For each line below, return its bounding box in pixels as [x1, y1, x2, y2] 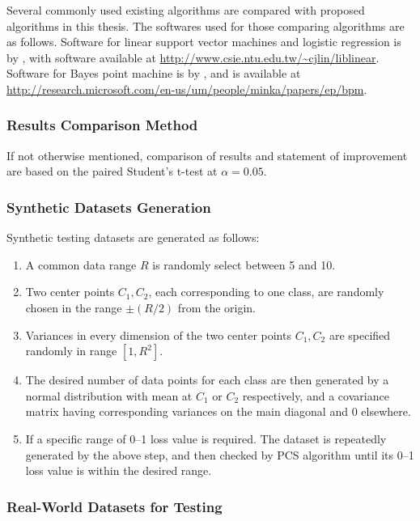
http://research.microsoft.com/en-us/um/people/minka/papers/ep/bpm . [6, 80, 367, 97]
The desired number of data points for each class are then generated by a [25, 371, 389, 388]
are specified [329, 326, 391, 343]
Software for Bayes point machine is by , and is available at [6, 65, 301, 82]
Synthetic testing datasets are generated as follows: [6, 229, 260, 246]
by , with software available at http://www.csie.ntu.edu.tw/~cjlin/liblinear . [6, 49, 380, 66]
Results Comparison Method [6, 115, 198, 135]
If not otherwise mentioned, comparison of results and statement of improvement [6, 146, 408, 163]
